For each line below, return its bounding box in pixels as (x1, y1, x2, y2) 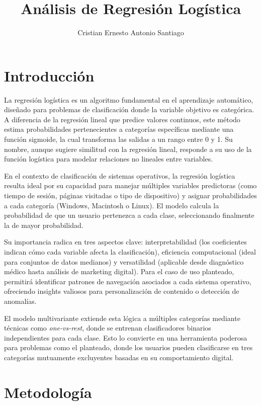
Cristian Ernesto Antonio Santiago (77, 27, 184, 38)
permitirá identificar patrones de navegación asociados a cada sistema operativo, (4, 276, 251, 286)
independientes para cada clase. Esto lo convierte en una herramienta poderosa (4, 332, 247, 343)
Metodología (4, 381, 92, 402)
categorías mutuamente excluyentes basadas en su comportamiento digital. (4, 352, 234, 362)
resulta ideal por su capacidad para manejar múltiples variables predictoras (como (4, 180, 257, 191)
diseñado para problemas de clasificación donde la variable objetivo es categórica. (4, 104, 254, 115)
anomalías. (4, 295, 37, 306)
